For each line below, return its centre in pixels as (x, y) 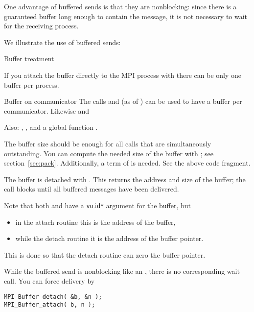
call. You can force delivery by (49, 280)
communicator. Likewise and (47, 110)
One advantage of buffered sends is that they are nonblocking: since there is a (120, 6)
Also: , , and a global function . (51, 127)
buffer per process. (32, 84)
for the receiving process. (41, 26)
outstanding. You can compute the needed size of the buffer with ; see (109, 153)
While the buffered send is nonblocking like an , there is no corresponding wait (122, 271)
